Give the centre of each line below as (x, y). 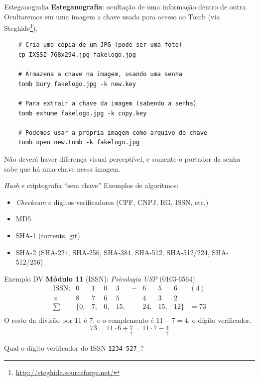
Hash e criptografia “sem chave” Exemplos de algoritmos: (91, 185)
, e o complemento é (123, 320)
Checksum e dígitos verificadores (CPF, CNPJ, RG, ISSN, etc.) (112, 202)
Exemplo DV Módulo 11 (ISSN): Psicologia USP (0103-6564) (100, 278)
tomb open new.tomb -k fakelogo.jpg (79, 143)
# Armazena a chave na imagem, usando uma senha (100, 74)
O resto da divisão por (38, 320)
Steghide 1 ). (21, 27)
